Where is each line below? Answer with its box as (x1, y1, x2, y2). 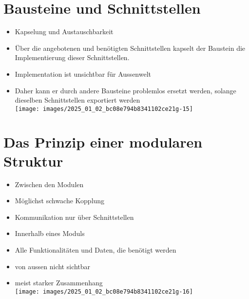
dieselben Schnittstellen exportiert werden (15, 95, 140, 105)
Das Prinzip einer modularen (3, 131, 203, 151)
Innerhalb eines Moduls (15, 228, 85, 238)
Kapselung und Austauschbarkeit (15, 26, 114, 37)
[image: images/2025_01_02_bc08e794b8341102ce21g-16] (15, 288, 193, 295)
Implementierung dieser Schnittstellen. (15, 52, 130, 63)
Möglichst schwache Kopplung (15, 195, 105, 206)
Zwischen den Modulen (15, 179, 84, 189)
